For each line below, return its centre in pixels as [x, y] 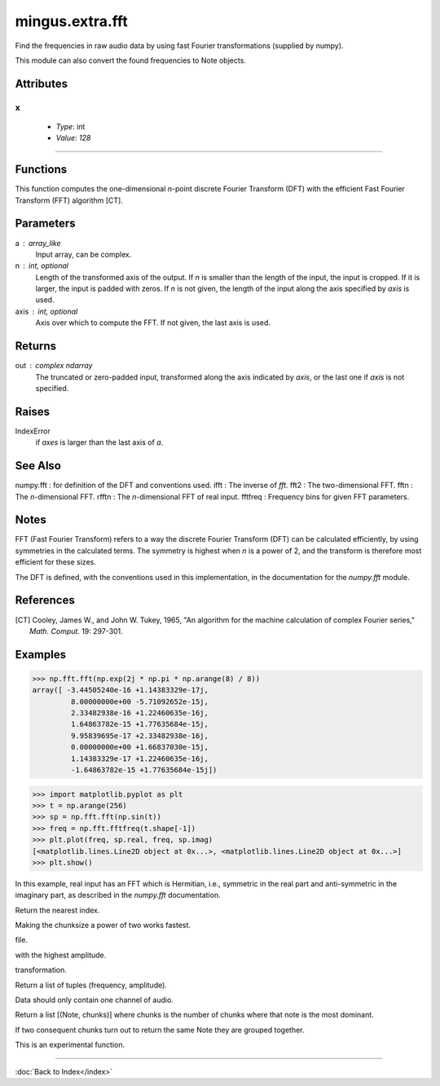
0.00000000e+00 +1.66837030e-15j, [140, 747]
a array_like [38, 243]
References [45, 600]
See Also [38, 466]
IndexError [33, 431]
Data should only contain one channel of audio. [95, 1000]
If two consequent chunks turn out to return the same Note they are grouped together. [160, 1030]
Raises [33, 411]
